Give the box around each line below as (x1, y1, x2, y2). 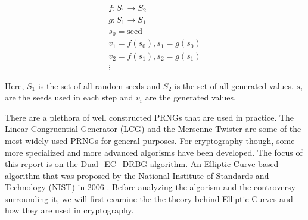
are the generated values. (145, 91, 236, 103)
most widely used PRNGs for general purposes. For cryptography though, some (5, 134, 295, 146)
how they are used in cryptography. (5, 204, 134, 216)
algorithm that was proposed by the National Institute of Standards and (5, 169, 269, 181)
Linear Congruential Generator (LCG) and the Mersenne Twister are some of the (5, 122, 301, 135)
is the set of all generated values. (174, 79, 294, 92)
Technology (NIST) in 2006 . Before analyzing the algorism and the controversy (5, 181, 295, 193)
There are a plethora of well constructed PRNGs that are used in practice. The (5, 111, 294, 123)
